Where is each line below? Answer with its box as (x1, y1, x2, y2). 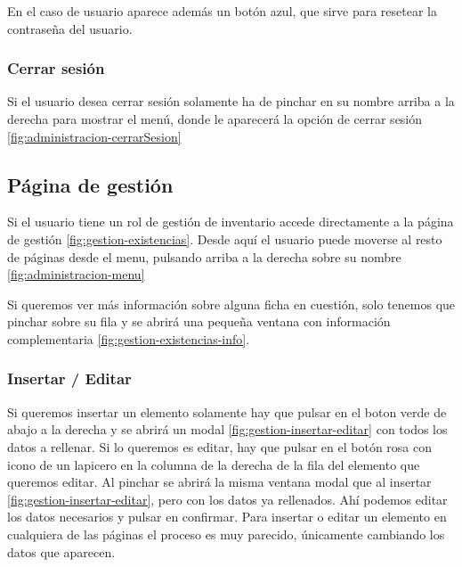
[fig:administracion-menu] (7, 265, 145, 283)
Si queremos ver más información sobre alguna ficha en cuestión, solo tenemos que (7, 294, 456, 313)
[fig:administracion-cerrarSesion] (7, 127, 182, 145)
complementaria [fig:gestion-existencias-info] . (7, 329, 250, 348)
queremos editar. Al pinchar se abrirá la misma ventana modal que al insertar (7, 472, 432, 491)
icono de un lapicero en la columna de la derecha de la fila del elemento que (7, 455, 420, 473)
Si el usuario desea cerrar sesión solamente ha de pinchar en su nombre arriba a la (7, 92, 455, 111)
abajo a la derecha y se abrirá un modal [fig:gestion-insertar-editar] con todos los (7, 420, 448, 439)
